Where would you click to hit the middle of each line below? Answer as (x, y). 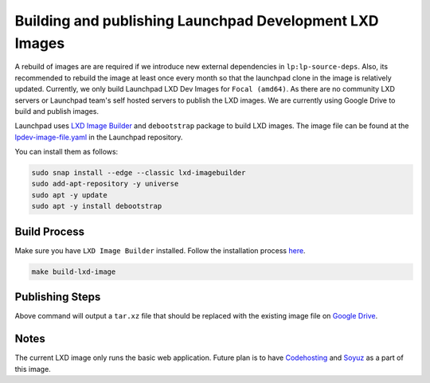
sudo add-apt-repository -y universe (105, 184)
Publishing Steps (58, 297)
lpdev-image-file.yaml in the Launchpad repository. (99, 137)
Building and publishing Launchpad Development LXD (197, 21)
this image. (33, 369)
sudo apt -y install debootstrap (97, 206)
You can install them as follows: (66, 152)
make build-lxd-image (74, 272)
